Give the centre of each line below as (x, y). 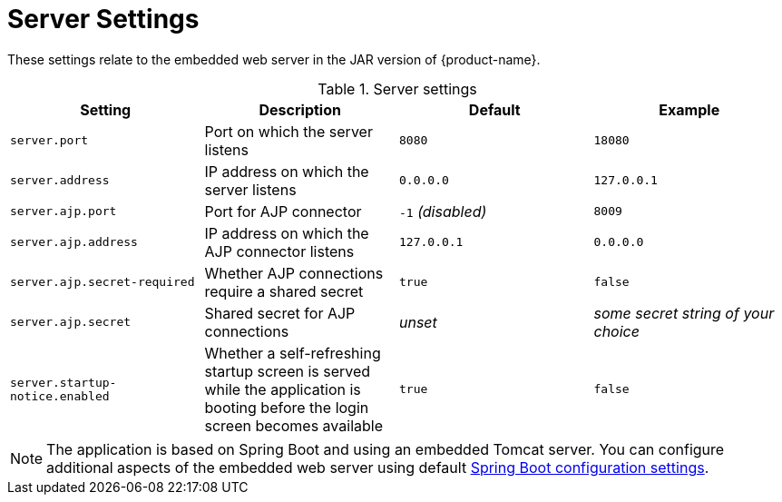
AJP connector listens (279, 251)
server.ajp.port (64, 212)
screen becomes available (293, 425)
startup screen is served (288, 371)
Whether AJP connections (294, 273)
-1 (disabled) (443, 211)
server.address (60, 181)
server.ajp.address (74, 242)
